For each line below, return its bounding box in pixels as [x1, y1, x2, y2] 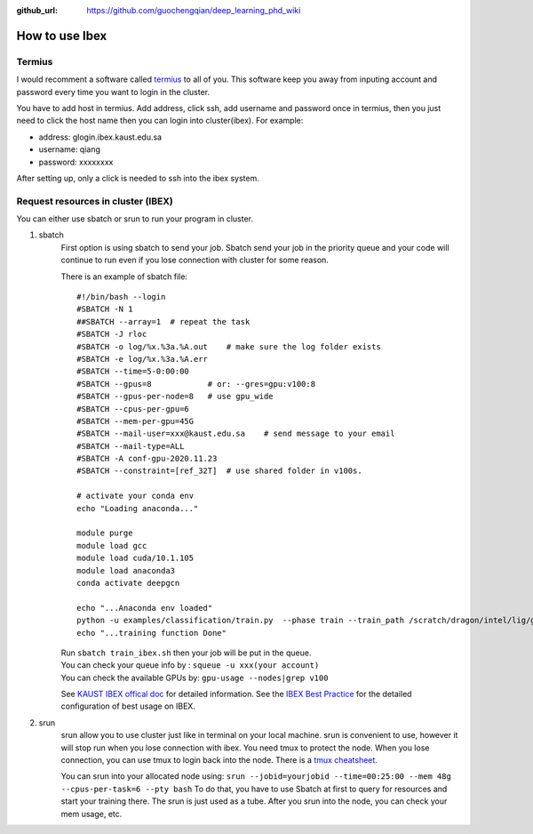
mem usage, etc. [60, 808, 123, 819]
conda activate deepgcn [76, 578, 180, 588]
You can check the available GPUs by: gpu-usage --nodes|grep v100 [60, 672, 329, 683]
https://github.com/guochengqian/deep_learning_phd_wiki [86, 5, 301, 15]
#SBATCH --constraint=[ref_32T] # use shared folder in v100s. [76, 466, 363, 476]
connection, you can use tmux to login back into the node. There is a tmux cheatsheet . [60, 755, 378, 766]
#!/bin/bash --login [76, 292, 166, 301]
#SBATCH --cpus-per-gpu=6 [76, 404, 190, 413]
